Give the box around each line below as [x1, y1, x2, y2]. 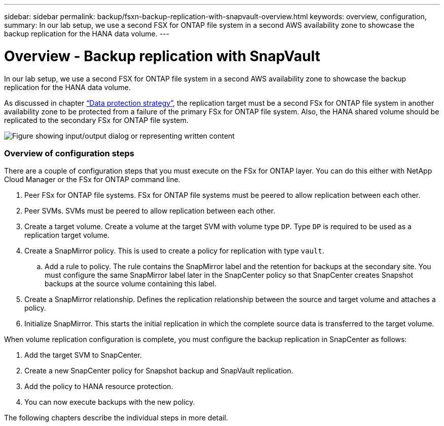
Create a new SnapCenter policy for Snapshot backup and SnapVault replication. [24, 366, 293, 375]
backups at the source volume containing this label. [45, 279, 216, 288]
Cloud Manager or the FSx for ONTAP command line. [4, 175, 180, 184]
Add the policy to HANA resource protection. [24, 382, 173, 391]
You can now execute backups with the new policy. [24, 398, 195, 407]
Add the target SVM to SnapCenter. [24, 351, 142, 360]
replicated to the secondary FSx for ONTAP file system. [4, 115, 189, 124]
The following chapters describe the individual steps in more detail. [4, 413, 228, 422]
